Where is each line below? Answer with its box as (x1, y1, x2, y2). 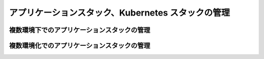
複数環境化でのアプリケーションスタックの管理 (9, 41, 151, 50)
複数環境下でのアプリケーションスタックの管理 (9, 26, 151, 34)
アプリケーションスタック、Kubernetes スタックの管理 (9, 7, 230, 18)
